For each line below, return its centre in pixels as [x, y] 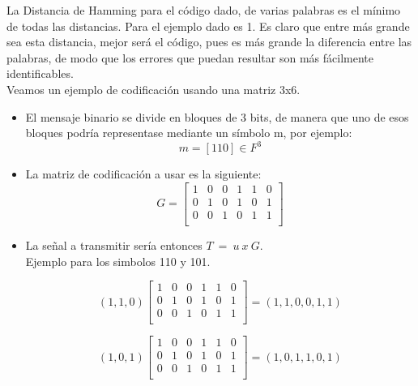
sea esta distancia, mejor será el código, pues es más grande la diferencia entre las [209, 42]
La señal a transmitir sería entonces [114, 244]
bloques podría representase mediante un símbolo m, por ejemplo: [189, 133]
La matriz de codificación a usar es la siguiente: [143, 174]
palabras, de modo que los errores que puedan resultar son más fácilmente [190, 57]
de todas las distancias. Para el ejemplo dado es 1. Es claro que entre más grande [208, 26]
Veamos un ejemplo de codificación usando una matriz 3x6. [154, 89]
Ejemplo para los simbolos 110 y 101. [118, 261]
